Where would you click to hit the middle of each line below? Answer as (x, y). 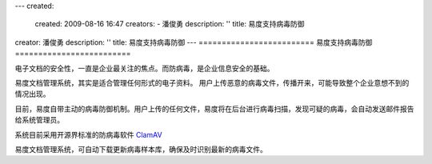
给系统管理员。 (39, 120)
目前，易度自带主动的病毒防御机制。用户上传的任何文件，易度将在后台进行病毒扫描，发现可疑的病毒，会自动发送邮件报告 (214, 109)
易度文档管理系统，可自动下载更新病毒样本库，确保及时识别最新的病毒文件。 (141, 149)
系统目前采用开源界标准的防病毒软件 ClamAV (89, 134)
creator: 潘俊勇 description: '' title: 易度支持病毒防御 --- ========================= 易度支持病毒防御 (194, 42)
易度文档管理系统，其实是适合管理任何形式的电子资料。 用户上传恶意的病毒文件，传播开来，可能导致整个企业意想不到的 (212, 82)
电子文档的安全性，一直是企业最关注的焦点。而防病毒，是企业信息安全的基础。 (144, 68)
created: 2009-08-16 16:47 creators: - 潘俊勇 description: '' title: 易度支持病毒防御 (170, 24)
